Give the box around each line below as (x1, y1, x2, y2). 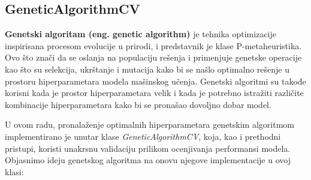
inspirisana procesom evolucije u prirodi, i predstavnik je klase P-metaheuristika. (5, 39, 302, 52)
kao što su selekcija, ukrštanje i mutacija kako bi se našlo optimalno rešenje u (5, 62, 290, 75)
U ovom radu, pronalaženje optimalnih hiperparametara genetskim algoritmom (5, 118, 294, 131)
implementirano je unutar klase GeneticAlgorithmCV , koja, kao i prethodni (5, 130, 281, 142)
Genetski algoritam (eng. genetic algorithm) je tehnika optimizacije (5, 28, 276, 40)
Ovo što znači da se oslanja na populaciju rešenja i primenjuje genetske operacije (5, 51, 302, 64)
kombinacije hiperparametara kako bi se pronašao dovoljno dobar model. (5, 98, 271, 110)
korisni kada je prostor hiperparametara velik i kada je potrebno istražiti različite (5, 86, 304, 99)
